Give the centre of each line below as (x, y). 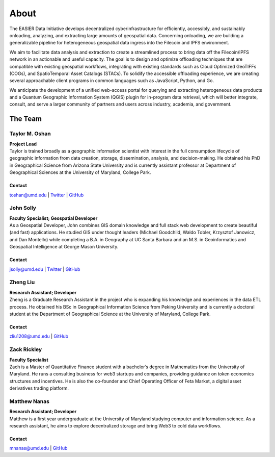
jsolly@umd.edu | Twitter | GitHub (45, 269)
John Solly (23, 208)
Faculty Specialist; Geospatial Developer (53, 218)
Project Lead (23, 144)
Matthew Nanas (29, 401)
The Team (26, 119)
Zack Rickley (26, 349)
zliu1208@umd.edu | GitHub (39, 336)
